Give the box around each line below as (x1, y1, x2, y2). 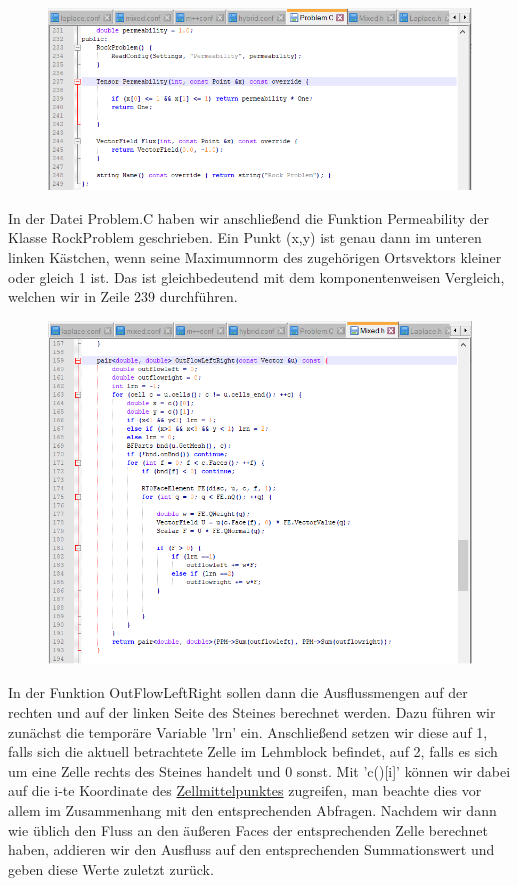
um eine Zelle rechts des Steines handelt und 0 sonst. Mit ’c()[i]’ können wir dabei (8, 760, 511, 781)
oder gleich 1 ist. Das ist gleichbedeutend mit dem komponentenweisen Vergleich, (8, 266, 505, 287)
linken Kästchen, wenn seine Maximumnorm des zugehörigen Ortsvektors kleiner (8, 246, 502, 267)
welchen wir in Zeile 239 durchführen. (8, 286, 238, 307)
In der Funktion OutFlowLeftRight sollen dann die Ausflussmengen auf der (8, 682, 468, 703)
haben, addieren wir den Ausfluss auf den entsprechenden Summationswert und (8, 839, 495, 860)
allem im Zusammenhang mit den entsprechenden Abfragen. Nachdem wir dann (8, 799, 497, 820)
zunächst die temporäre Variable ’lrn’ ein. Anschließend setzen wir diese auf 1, (8, 721, 488, 742)
